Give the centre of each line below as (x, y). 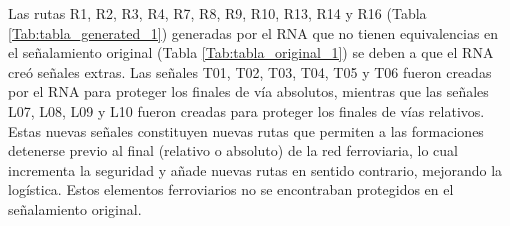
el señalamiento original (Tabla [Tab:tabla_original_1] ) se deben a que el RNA (251, 52)
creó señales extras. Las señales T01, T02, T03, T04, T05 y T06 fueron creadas (250, 71)
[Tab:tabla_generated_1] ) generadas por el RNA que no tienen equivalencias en (253, 32)
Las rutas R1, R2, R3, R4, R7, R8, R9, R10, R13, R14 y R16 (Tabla (217, 13)
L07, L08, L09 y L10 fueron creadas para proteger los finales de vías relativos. (246, 110)
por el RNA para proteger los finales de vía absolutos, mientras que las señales (248, 91)
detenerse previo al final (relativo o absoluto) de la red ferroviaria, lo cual (233, 150)
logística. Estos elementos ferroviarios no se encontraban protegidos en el (231, 189)
